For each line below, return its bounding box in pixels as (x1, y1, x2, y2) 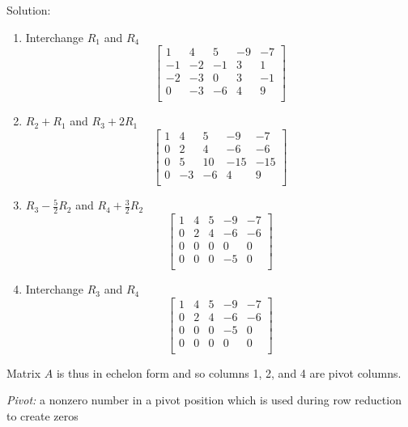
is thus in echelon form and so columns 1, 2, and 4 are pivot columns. (56, 364, 402, 381)
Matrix (6, 364, 41, 381)
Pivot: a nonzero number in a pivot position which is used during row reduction (6, 391, 402, 408)
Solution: (6, 2, 51, 18)
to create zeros (6, 408, 79, 425)
